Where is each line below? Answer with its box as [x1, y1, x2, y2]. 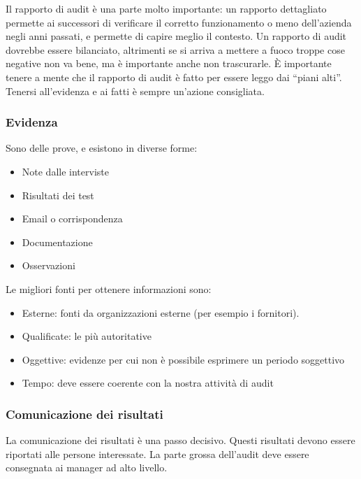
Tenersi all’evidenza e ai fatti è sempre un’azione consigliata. [6, 83, 265, 98]
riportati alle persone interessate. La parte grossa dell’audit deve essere [6, 446, 309, 461]
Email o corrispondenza [22, 211, 123, 226]
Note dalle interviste [22, 164, 109, 178]
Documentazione [22, 234, 93, 249]
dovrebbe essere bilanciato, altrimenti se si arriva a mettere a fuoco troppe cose [6, 42, 345, 57]
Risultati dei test [22, 187, 94, 202]
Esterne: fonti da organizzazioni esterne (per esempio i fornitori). [22, 305, 300, 320]
